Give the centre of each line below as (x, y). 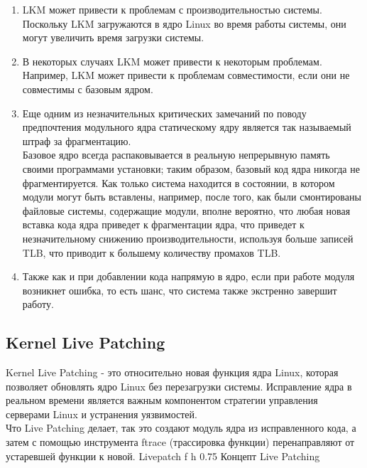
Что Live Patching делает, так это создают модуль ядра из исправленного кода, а (181, 428)
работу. (38, 304)
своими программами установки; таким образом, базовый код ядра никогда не (191, 168)
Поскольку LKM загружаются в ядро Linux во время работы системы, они (184, 23)
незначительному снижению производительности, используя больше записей (188, 238)
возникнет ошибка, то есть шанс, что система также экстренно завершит (180, 290)
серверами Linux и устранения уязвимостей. (102, 414)
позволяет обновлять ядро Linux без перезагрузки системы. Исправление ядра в (179, 386)
